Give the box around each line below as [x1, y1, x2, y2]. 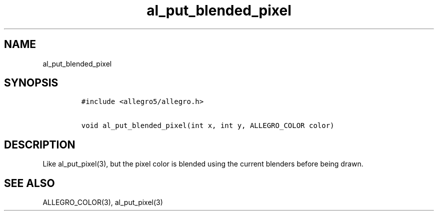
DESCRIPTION [4, 138, 75, 151]
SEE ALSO [4, 176, 55, 189]
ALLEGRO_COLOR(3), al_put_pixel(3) [42, 198, 163, 207]
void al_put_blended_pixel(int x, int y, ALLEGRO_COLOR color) [81, 121, 334, 130]
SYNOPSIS [4, 76, 58, 89]
